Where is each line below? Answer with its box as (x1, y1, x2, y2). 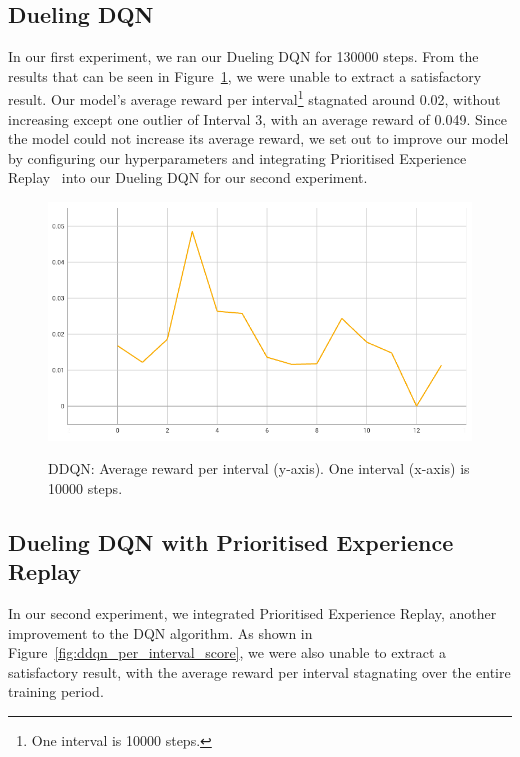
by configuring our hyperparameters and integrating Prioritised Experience (8, 147, 467, 168)
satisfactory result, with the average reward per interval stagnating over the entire (8, 661, 511, 682)
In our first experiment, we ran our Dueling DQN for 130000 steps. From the (8, 46, 479, 67)
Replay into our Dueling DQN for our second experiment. (8, 167, 368, 188)
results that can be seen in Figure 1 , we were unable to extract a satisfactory (8, 65, 482, 86)
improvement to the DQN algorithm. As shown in (8, 622, 313, 643)
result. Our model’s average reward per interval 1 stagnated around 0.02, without (8, 86, 501, 110)
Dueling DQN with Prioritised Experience (8, 526, 454, 557)
